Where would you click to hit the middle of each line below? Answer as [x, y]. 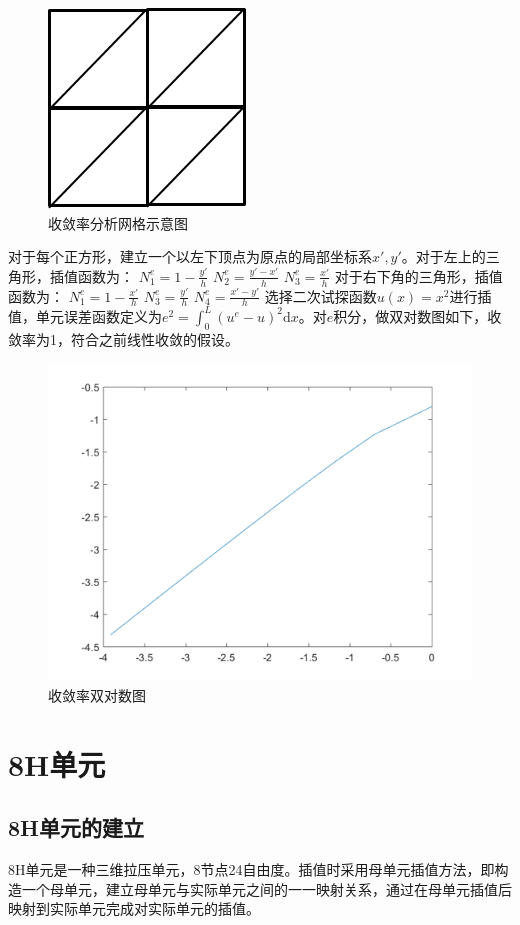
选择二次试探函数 [320, 295]
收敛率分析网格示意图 [118, 222]
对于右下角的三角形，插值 [418, 275]
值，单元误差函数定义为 [85, 315]
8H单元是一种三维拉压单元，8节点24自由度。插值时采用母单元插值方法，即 [251, 869]
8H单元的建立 [76, 827]
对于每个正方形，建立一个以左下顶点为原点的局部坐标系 [190, 256]
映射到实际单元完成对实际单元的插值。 [134, 908]
